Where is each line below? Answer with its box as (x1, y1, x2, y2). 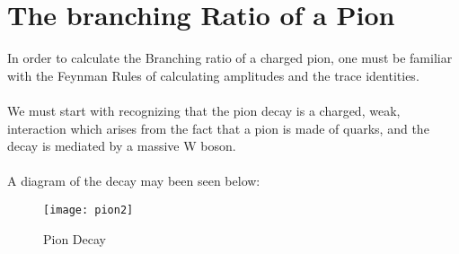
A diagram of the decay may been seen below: (7, 171, 260, 190)
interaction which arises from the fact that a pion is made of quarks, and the (7, 118, 429, 137)
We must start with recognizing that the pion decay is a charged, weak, (7, 101, 401, 119)
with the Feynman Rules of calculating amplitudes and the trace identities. (7, 66, 419, 84)
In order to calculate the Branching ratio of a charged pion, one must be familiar (7, 48, 453, 67)
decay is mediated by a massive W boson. (7, 136, 236, 155)
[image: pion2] (43, 203, 134, 216)
